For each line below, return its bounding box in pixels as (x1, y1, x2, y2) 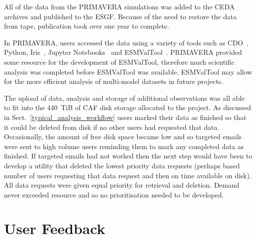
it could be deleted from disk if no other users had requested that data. (4, 121, 219, 132)
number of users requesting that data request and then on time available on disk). (4, 170, 252, 180)
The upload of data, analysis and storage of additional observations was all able (4, 92, 245, 103)
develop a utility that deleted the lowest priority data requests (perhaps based (4, 160, 240, 170)
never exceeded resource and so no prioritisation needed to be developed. (4, 189, 224, 199)
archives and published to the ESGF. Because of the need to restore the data (4, 11, 237, 21)
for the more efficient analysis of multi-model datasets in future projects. (4, 76, 223, 86)
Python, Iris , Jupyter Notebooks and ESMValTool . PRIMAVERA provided (4, 47, 242, 57)
